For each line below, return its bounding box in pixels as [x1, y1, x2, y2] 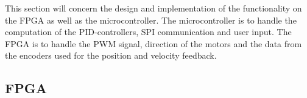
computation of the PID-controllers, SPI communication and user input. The [5, 25, 292, 38]
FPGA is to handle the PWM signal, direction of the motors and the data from [5, 37, 302, 50]
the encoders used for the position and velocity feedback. [5, 49, 217, 62]
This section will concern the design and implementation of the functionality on [5, 2, 302, 14]
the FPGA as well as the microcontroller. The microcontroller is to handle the [5, 13, 297, 26]
